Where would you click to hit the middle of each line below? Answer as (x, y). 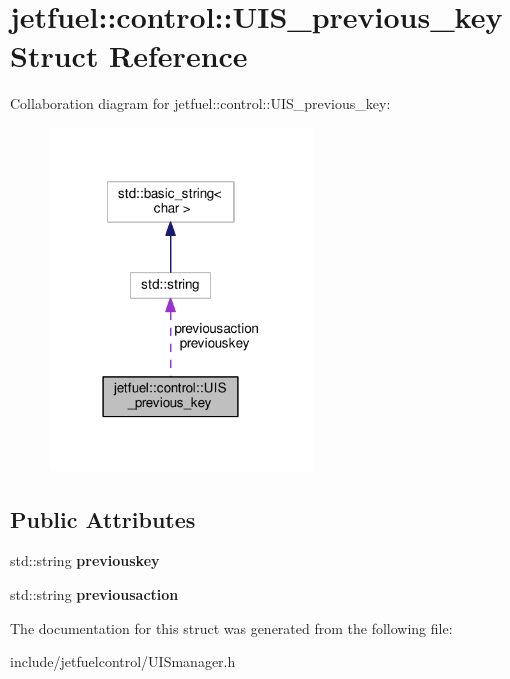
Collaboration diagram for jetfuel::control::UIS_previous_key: (200, 103)
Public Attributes (103, 518)
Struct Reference (129, 55)
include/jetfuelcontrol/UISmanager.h (123, 661)
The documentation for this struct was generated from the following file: (231, 627)
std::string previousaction (94, 593)
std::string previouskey (85, 560)
